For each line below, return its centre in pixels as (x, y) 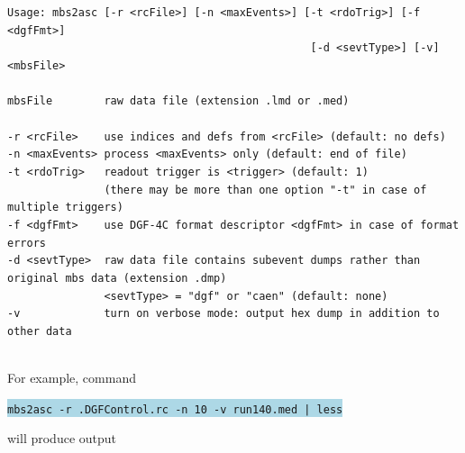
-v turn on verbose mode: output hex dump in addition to (223, 314)
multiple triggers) (65, 208)
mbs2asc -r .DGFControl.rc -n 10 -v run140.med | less (175, 409)
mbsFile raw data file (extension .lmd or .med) (178, 101)
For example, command (72, 378)
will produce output (62, 438)
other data (40, 331)
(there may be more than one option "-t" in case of (265, 190)
